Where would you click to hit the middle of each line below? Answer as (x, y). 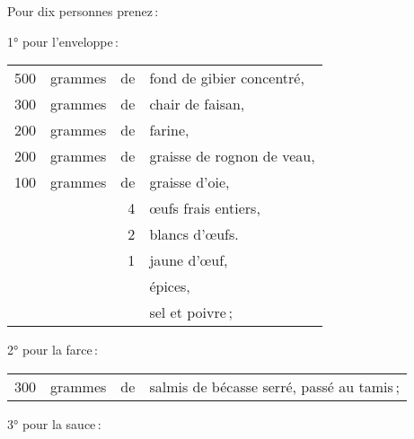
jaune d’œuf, (189, 260)
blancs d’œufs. (194, 234)
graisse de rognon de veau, (232, 156)
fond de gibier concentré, (227, 78)
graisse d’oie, (189, 182)
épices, (170, 286)
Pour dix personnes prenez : (83, 11)
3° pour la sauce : (54, 423)
